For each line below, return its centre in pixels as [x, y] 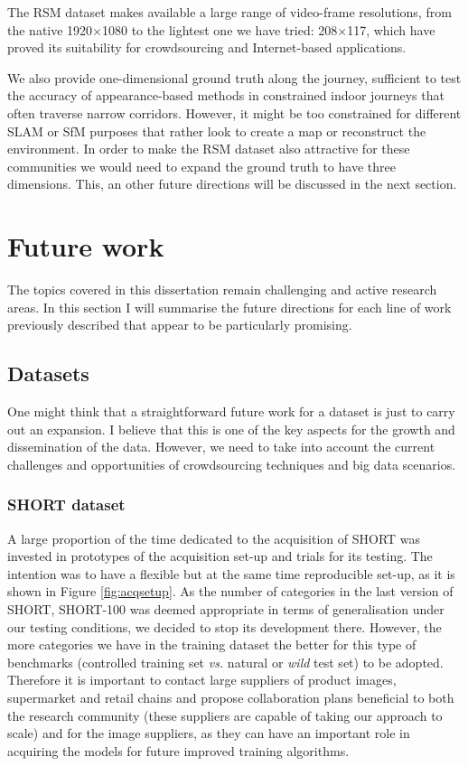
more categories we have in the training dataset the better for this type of [212, 645]
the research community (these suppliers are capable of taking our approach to [225, 715]
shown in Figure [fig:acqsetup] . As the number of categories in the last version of [230, 591]
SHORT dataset [66, 504]
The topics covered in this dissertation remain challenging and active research [222, 290]
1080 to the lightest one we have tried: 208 [220, 29]
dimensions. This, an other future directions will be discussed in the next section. [232, 184]
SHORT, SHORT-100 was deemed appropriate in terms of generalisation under [226, 609]
